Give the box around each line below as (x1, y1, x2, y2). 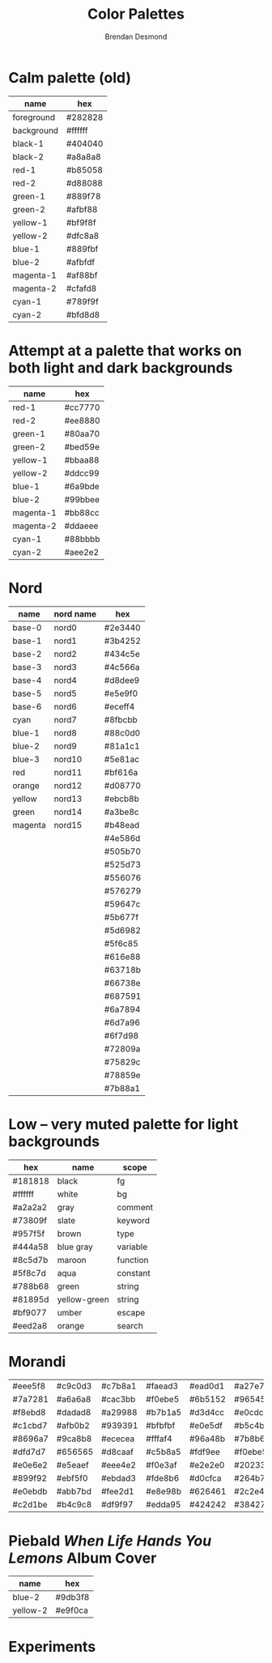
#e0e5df (189, 1420, 223, 1431)
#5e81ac (104, 753, 140, 765)
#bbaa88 (64, 454, 100, 466)
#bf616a (104, 766, 138, 778)
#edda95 (145, 1499, 181, 1511)
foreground (12, 111, 56, 122)
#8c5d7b (12, 1254, 49, 1265)
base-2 (12, 648, 42, 659)
